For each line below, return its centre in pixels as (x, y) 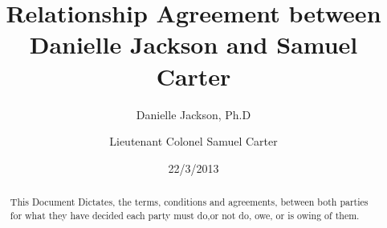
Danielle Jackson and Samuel (193, 44)
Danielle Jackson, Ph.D (193, 114)
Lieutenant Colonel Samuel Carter (193, 141)
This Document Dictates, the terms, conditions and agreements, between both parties (189, 202)
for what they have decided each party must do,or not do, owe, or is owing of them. (185, 215)
